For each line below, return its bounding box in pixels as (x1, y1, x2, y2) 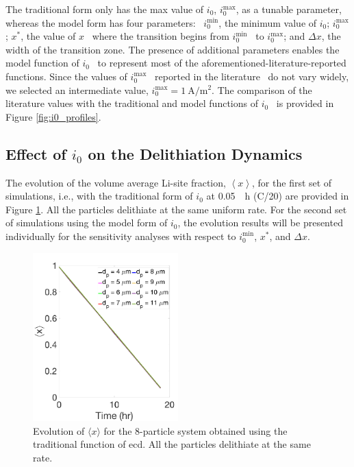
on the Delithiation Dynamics (88, 143, 303, 164)
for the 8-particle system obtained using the (103, 423, 288, 438)
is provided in (276, 96, 334, 110)
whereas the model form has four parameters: (5, 15, 196, 29)
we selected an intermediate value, (5, 82, 149, 97)
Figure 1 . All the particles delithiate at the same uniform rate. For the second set (5, 202, 347, 216)
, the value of (21, 29, 76, 43)
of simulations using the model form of (5, 215, 168, 230)
